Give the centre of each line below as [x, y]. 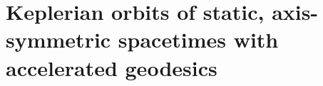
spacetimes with [198, 39]
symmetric [58, 39]
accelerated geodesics [112, 67]
